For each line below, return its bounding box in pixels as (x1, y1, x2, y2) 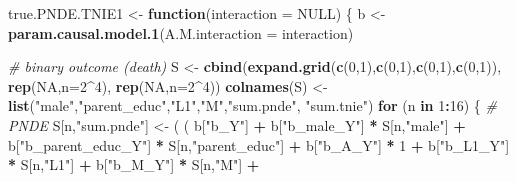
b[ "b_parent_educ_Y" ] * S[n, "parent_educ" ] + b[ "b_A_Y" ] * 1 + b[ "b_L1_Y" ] (8, 134, 510, 155)
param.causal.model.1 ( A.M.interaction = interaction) (8, 22, 354, 43)
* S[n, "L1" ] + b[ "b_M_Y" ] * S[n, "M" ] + (8, 154, 260, 175)
